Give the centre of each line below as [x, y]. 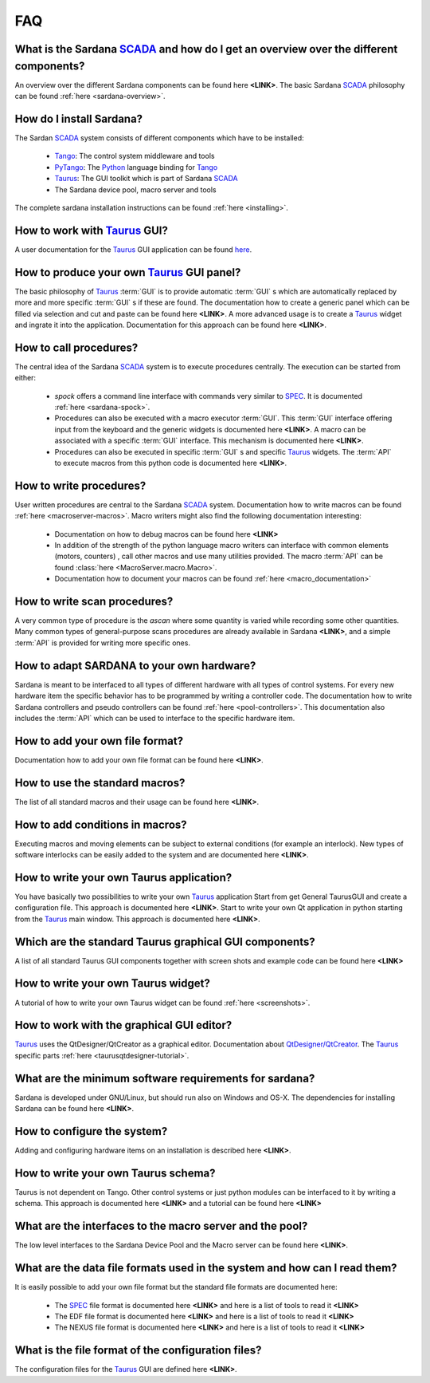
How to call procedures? [76, 347]
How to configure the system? [91, 1131]
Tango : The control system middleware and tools [135, 156]
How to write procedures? [80, 485]
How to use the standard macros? [100, 783]
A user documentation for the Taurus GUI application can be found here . [133, 249]
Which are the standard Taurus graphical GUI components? [165, 942]
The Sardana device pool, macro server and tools [135, 189]
